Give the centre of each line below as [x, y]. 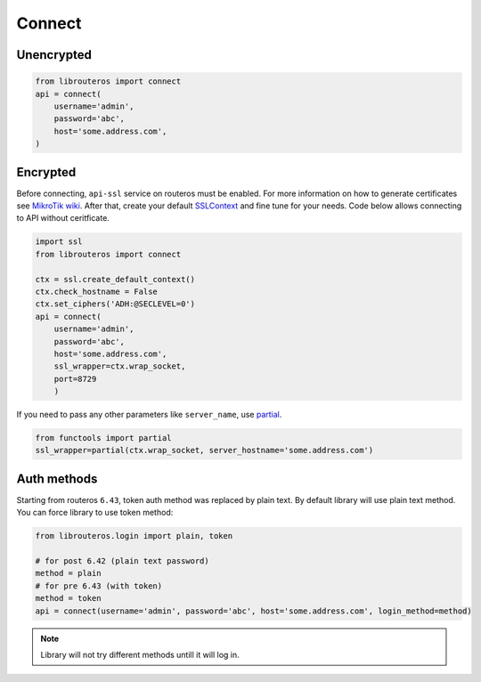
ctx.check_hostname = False [96, 291]
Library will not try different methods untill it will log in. [140, 655]
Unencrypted [54, 55]
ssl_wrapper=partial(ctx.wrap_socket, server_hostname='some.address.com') [204, 451]
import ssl [59, 242]
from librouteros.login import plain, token [134, 536]
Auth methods [57, 479]
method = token [68, 598]
